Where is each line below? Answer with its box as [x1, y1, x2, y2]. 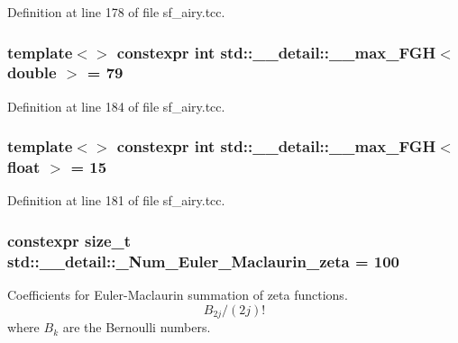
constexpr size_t [7, 229, 132, 251]
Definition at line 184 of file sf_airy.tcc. [7, 96, 225, 115]
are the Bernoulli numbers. [62, 318, 211, 337]
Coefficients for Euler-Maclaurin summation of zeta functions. [7, 285, 348, 304]
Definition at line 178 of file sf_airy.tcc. [7, 3, 225, 21]
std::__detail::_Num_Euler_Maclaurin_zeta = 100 [7, 249, 400, 272]
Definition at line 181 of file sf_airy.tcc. [7, 191, 225, 210]
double [7, 61, 57, 84]
